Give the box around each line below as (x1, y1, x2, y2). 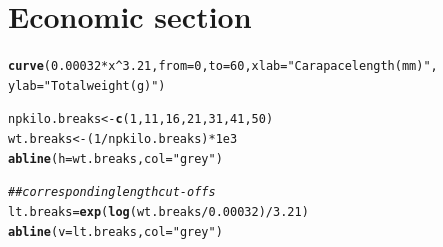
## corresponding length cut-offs (8, 185, 216, 200)
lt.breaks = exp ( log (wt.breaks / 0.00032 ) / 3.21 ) (8, 205, 309, 220)
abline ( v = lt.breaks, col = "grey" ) (8, 224, 223, 239)
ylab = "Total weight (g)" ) (8, 78, 166, 93)
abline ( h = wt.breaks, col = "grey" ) (8, 151, 223, 166)
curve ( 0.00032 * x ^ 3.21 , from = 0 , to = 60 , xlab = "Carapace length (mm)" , (8, 59, 438, 74)
